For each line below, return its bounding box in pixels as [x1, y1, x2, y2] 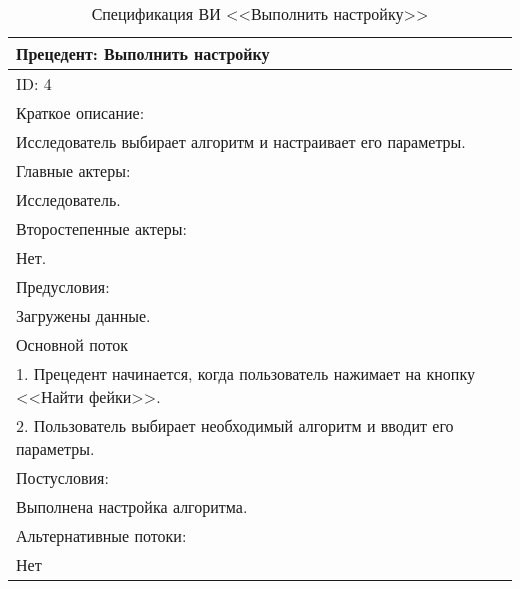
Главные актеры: [16, 159, 131, 182]
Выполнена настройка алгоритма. [16, 495, 248, 518]
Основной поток [16, 333, 129, 356]
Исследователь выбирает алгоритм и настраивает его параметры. [16, 130, 466, 153]
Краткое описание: [16, 101, 145, 124]
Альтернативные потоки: [16, 524, 187, 547]
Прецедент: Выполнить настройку [16, 42, 270, 65]
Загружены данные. [16, 304, 151, 327]
